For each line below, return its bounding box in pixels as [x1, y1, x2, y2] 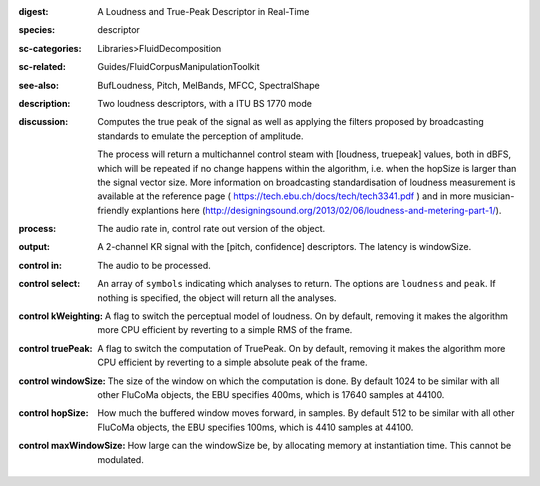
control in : [18, 259, 62, 271]
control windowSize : [18, 375, 106, 387]
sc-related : [18, 61, 67, 73]
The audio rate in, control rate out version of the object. [97, 223, 326, 235]
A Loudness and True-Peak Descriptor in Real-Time [97, 6, 310, 17]
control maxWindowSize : [18, 440, 126, 452]
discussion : [18, 116, 69, 128]
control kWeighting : [18, 310, 104, 322]
